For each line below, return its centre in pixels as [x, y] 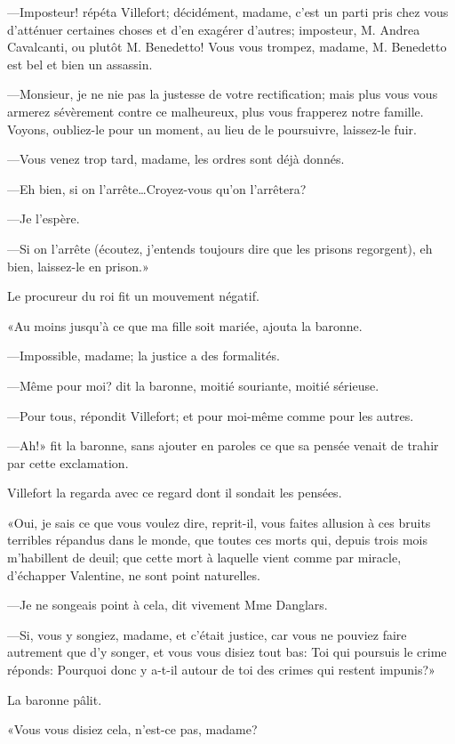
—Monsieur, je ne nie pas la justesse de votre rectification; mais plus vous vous [223, 94]
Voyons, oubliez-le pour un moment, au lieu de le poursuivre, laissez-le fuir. [212, 129]
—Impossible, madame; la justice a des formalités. [144, 356]
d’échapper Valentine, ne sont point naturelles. [134, 574]
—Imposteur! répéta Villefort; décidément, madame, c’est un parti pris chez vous [228, 12]
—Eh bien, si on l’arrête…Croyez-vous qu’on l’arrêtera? [157, 188]
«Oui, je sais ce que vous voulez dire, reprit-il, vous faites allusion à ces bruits [219, 522]
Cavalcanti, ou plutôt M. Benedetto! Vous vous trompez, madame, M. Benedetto [227, 47]
